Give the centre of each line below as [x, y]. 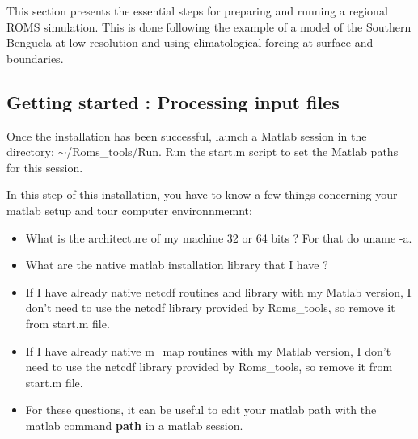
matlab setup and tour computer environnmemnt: [129, 210]
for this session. [45, 167]
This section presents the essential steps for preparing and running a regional [197, 11]
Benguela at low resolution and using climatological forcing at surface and [190, 42]
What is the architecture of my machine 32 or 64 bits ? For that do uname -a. [219, 237]
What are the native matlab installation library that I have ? [177, 265]
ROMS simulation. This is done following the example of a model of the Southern [209, 26]
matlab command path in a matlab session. [134, 425]
